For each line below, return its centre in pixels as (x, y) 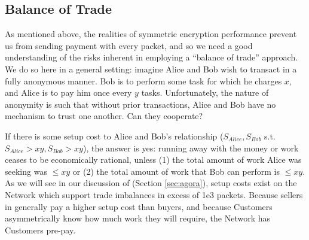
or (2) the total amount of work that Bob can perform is (176, 171)
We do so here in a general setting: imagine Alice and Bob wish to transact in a (151, 69)
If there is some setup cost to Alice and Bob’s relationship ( (114, 136)
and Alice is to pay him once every (68, 92)
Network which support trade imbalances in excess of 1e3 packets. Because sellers (154, 194)
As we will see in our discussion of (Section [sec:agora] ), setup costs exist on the (151, 183)
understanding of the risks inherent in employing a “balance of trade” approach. (152, 57)
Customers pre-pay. (40, 230)
